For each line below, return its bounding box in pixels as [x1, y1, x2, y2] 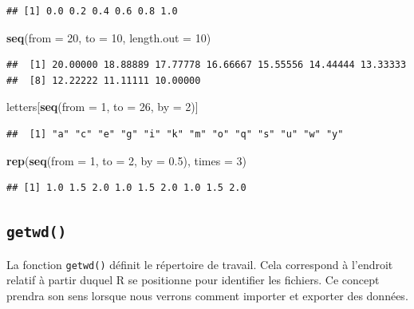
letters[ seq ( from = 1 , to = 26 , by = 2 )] [6, 98, 199, 115]
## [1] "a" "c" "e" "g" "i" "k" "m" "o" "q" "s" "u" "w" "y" [6, 128, 344, 140]
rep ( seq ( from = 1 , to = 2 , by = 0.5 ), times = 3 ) [6, 152, 246, 168]
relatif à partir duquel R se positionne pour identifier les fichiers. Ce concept [6, 271, 380, 288]
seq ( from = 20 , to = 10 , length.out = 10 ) [6, 29, 211, 46]
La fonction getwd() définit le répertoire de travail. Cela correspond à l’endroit [6, 256, 393, 272]
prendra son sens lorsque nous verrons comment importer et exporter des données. [6, 287, 408, 303]
